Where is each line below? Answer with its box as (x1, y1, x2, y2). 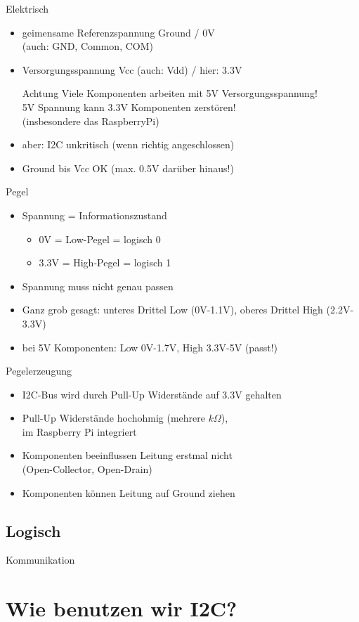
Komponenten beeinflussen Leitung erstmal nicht (22, 448, 233, 462)
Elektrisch (6, 1, 48, 15)
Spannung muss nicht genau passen (22, 278, 174, 293)
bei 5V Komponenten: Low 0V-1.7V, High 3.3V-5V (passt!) (22, 339, 278, 354)
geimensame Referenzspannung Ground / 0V (22, 25, 215, 39)
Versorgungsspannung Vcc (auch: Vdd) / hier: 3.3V (22, 62, 242, 77)
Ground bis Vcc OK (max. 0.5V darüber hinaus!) (22, 160, 234, 175)
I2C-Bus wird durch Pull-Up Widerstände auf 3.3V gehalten (22, 387, 282, 401)
